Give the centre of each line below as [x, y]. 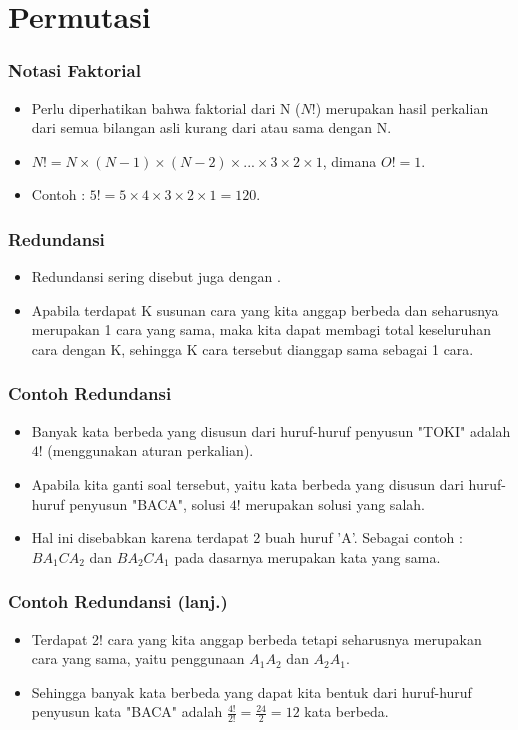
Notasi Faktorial [74, 70]
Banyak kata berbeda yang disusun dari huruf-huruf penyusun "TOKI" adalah [271, 430]
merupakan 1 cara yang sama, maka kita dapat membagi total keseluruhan [261, 329]
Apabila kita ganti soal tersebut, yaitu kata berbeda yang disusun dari [247, 483]
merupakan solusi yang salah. [335, 503]
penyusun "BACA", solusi [147, 503]
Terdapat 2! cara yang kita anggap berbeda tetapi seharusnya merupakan [256, 638]
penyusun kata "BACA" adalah [127, 711]
